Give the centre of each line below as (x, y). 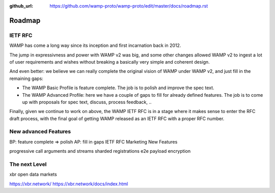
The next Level (28, 164)
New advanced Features (40, 131)
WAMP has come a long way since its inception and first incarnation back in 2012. (95, 45)
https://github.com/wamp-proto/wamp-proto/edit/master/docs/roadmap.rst (129, 6)
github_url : (21, 6)
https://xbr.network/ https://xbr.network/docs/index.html (69, 184)
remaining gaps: (26, 78)
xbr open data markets (33, 174)
